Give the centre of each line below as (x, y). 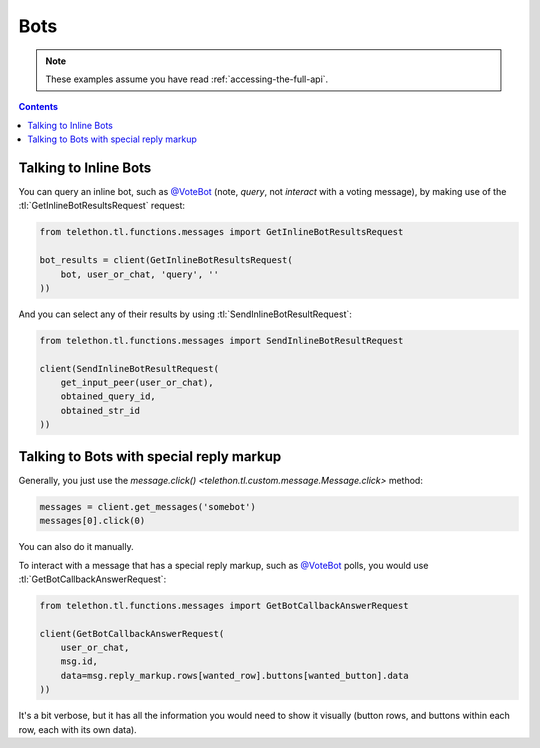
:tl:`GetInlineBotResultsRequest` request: (101, 206)
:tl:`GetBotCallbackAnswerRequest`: (92, 579)
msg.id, (79, 661)
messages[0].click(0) (92, 521)
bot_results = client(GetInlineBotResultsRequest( (166, 260)
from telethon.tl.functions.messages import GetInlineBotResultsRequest (221, 232)
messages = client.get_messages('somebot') (148, 506)
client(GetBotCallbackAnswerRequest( (132, 633)
